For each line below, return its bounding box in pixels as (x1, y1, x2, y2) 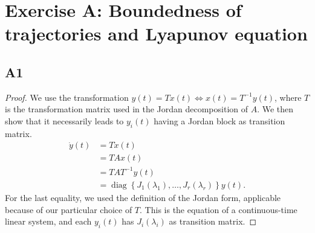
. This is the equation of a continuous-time (140, 203, 297, 215)
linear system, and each (5, 215, 92, 228)
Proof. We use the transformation (5, 91, 129, 103)
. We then (257, 103, 294, 115)
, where (274, 91, 302, 103)
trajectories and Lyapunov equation (5, 21, 308, 46)
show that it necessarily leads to (5, 114, 124, 127)
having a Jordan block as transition (154, 114, 285, 127)
